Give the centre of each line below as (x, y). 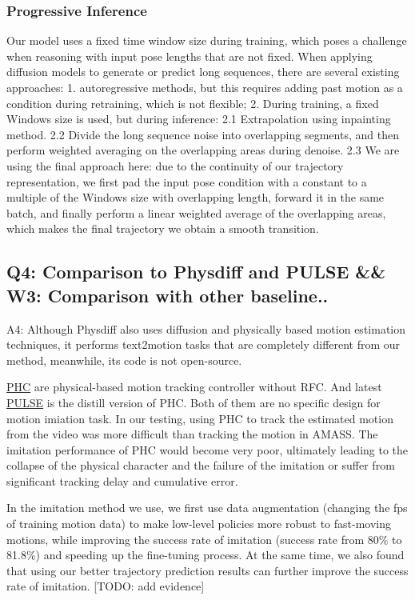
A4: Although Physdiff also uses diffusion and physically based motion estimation (206, 328)
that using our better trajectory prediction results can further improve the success (207, 570)
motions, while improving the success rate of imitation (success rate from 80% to (204, 539)
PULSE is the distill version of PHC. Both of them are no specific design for (194, 402)
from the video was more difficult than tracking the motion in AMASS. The (192, 434)
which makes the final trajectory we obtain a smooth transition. (163, 228)
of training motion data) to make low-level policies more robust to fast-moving (199, 524)
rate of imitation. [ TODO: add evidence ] (106, 586)
